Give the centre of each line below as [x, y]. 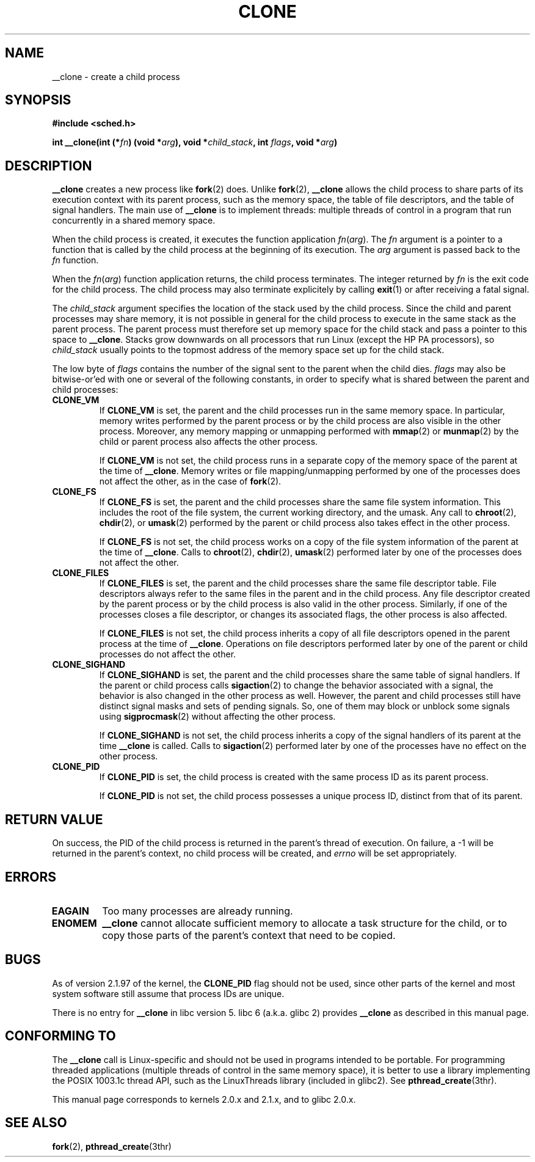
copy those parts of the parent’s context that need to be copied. [249, 935]
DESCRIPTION [49, 166]
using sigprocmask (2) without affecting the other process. [217, 717]
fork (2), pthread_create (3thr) [112, 1146]
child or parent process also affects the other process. [209, 442]
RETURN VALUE [54, 819]
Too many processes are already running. [198, 911]
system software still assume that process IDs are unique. [168, 993]
